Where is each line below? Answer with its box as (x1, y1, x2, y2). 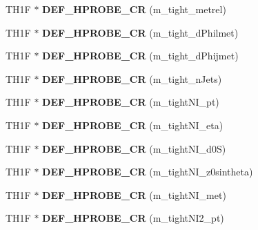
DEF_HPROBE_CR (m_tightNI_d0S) (42, 141, 226, 155)
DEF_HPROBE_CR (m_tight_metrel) (42, 2, 226, 16)
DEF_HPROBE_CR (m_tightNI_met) (42, 187, 226, 202)
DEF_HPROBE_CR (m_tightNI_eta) (42, 117, 224, 132)
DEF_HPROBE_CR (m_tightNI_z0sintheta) (42, 164, 253, 179)
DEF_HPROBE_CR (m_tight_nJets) (42, 71, 222, 86)
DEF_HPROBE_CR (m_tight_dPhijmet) (42, 48, 239, 63)
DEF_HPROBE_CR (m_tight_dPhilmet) (42, 25, 239, 39)
